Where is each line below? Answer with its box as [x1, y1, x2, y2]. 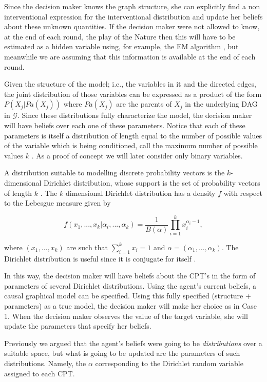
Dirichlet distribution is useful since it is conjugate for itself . [4, 253, 196, 264]
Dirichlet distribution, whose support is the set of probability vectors [44, 177, 260, 188]
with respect [223, 187, 262, 198]
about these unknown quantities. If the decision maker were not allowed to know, [4, 21, 260, 32]
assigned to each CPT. [4, 368, 75, 378]
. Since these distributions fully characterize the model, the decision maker [17, 110, 252, 120]
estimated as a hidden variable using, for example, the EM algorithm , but [4, 41, 239, 52]
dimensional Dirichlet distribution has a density [65, 187, 216, 198]
